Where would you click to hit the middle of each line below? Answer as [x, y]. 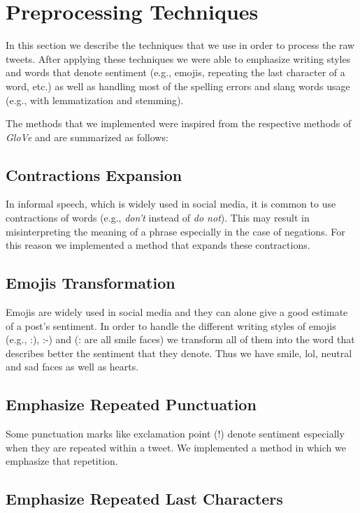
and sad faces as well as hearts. [72, 367]
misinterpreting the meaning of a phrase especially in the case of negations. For [175, 231]
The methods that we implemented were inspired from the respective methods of [179, 123]
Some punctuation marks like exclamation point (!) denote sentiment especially [175, 434]
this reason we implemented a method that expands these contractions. [158, 245]
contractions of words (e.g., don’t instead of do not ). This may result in [158, 218]
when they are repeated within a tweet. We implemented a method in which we [176, 447]
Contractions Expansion [94, 174]
